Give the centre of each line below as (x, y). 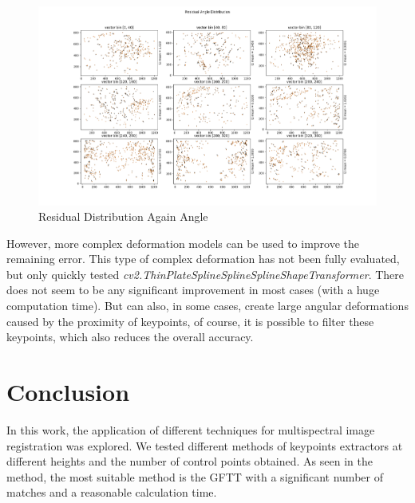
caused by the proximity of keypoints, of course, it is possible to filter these (190, 321)
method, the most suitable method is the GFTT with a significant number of (195, 476)
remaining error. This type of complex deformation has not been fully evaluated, (203, 259)
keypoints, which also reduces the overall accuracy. (130, 337)
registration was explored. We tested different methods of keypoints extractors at (205, 445)
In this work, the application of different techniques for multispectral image (191, 429)
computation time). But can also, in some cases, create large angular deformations (207, 306)
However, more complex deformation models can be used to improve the (183, 243)
